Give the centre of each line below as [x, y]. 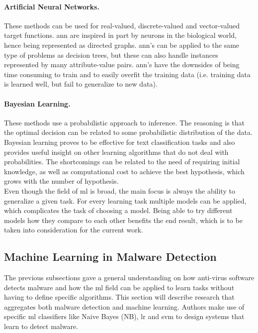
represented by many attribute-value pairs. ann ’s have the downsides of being [122, 64]
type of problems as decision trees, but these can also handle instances [111, 55]
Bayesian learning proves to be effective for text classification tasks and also [120, 142]
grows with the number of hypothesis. [61, 181]
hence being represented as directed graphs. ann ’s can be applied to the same [122, 45]
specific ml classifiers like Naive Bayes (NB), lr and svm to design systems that [124, 316]
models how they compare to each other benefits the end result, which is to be [123, 220]
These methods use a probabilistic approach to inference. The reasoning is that [124, 122]
